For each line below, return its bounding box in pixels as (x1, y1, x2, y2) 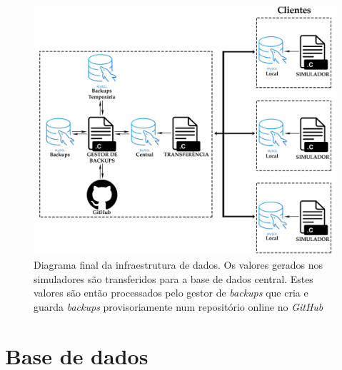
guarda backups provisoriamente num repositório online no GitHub (34, 299, 323, 314)
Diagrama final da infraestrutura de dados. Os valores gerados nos (34, 257, 323, 272)
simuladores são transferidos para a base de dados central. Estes (34, 271, 313, 286)
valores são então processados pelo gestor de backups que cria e (34, 285, 308, 300)
